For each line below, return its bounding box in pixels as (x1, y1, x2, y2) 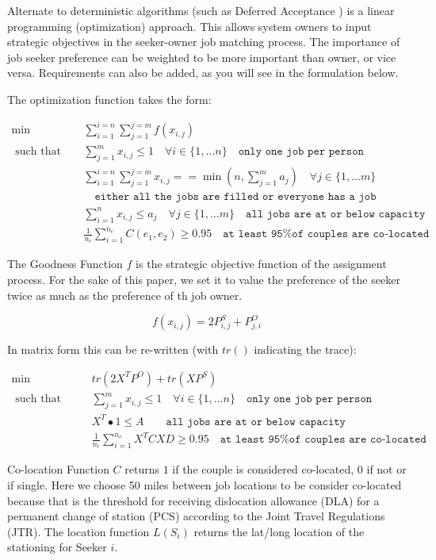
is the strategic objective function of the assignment (136, 255, 387, 272)
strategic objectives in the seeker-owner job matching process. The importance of (7, 33, 400, 50)
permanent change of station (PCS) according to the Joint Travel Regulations (7, 508, 385, 524)
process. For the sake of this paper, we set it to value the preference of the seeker (7, 270, 400, 287)
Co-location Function (7, 461, 109, 478)
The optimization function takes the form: (7, 90, 212, 107)
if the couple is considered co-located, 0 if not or (172, 461, 407, 478)
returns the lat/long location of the (193, 523, 365, 539)
